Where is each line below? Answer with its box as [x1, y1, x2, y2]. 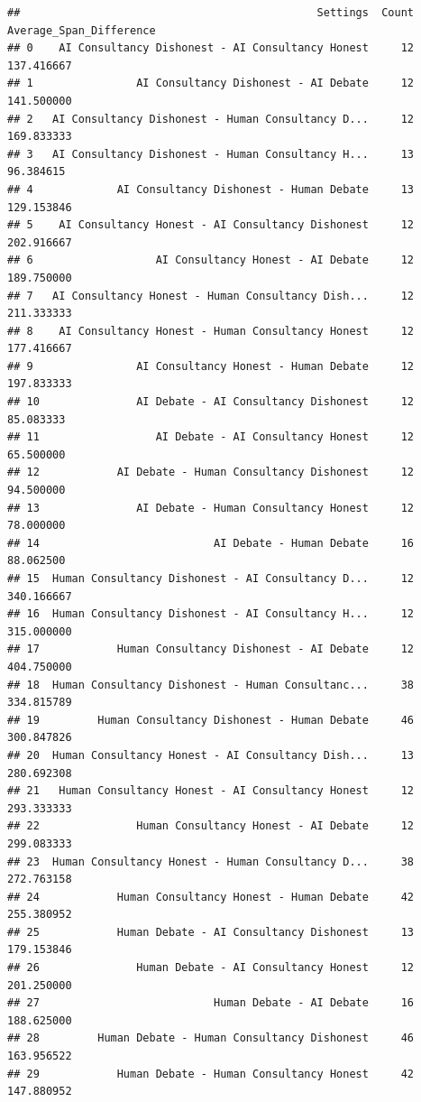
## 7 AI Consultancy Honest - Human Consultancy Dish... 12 [7, 289, 415, 302]
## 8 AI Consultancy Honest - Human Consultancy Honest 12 [7, 324, 415, 338]
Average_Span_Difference [7, 23, 156, 37]
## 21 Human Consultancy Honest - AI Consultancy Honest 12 [7, 784, 415, 798]
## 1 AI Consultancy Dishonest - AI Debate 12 [7, 77, 415, 90]
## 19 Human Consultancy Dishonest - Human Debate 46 [7, 713, 415, 727]
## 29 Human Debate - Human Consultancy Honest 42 [7, 1067, 415, 1080]
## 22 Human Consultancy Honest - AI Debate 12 [7, 820, 415, 833]
